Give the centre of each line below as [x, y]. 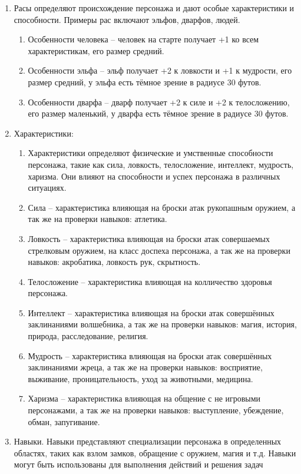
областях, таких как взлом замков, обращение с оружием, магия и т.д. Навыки [155, 453]
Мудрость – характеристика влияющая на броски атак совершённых [150, 355]
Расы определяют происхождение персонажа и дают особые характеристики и [154, 8]
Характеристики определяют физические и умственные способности [150, 153]
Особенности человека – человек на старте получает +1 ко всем [143, 39]
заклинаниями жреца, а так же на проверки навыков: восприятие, [145, 367]
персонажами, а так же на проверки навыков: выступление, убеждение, [156, 410]
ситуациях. [47, 188]
